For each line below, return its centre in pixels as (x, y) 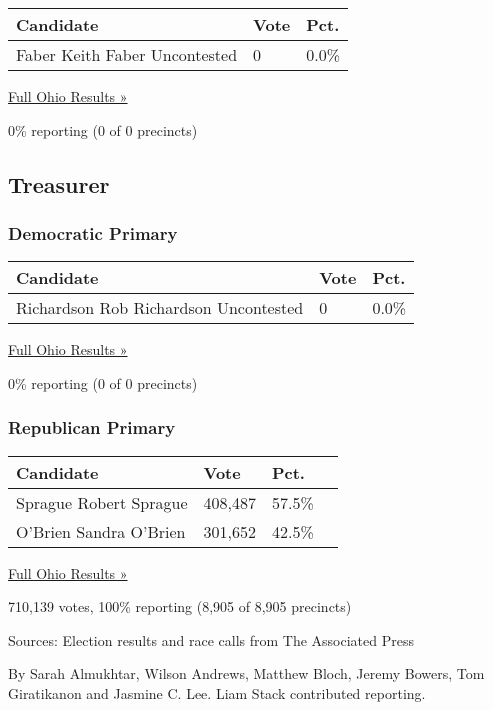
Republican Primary (92, 427)
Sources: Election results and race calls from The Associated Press (211, 639)
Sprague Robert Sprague (102, 502)
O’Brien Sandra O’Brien (101, 531)
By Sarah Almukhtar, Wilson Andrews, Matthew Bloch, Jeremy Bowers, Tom (246, 673)
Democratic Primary (93, 232)
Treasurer (59, 183)
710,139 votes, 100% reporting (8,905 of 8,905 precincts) (180, 606)
